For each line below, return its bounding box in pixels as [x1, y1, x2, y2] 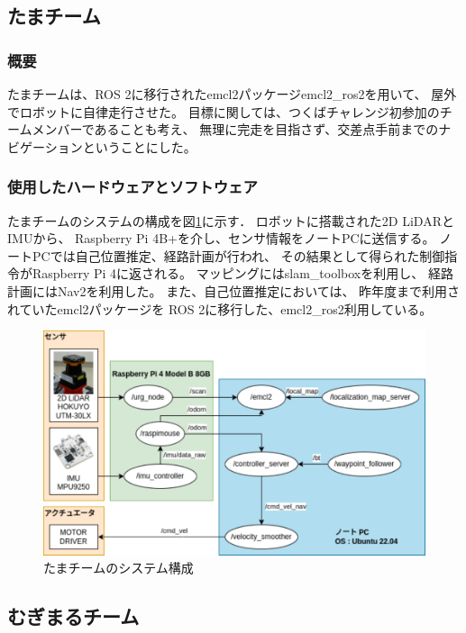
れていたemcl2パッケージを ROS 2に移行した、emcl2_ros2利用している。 [7, 299, 433, 318]
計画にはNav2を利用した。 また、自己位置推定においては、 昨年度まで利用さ [7, 281, 461, 300]
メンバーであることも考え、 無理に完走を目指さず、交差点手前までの [32, 120, 439, 139]
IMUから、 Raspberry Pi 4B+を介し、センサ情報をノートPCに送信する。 [7, 229, 435, 248]
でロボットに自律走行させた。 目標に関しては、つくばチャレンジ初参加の [7, 102, 440, 121]
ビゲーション [7, 137, 83, 156]
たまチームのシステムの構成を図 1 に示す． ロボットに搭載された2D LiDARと [7, 211, 454, 230]
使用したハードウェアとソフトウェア [7, 176, 258, 198]
